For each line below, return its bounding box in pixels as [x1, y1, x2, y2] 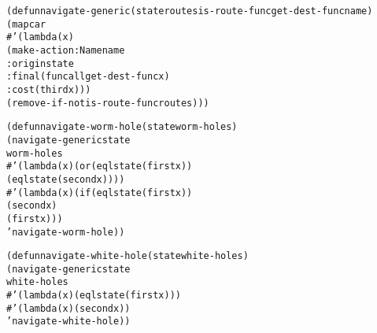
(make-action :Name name [6, 44, 125, 56]
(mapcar [6, 18, 46, 30]
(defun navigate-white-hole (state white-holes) [6, 250, 249, 262]
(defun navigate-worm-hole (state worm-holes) [6, 121, 238, 133]
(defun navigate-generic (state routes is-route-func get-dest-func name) [6, 6, 373, 17]
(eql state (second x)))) [6, 173, 125, 185]
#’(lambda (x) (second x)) [6, 302, 131, 314]
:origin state [6, 57, 74, 69]
